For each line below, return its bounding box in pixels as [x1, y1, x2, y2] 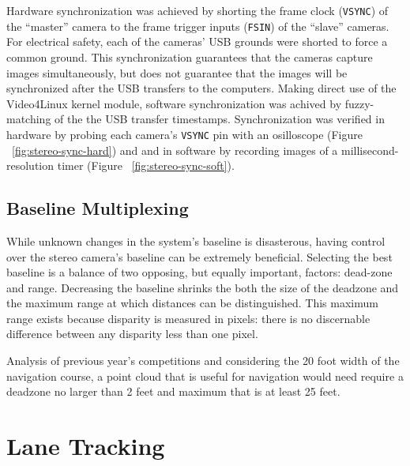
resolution [6, 157, 55, 174]
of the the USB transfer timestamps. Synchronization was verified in [55, 111, 385, 127]
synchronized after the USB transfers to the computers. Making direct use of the [6, 80, 397, 96]
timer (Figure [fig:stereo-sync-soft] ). [57, 157, 235, 174]
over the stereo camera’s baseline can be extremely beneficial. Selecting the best [6, 248, 393, 265]
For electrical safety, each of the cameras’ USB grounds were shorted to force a [6, 33, 388, 50]
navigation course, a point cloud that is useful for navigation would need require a [6, 367, 404, 384]
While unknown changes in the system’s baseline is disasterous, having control [6, 232, 386, 249]
